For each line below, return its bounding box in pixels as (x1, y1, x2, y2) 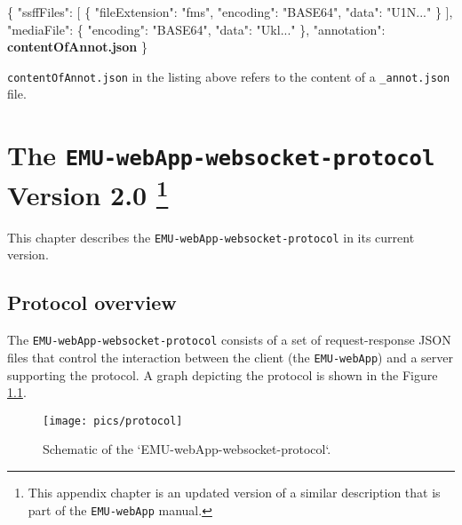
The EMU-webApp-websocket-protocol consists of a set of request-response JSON (7, 330, 451, 349)
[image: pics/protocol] (43, 414, 183, 427)
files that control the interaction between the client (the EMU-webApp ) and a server (7, 347, 453, 366)
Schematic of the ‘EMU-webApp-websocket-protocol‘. (43, 440, 331, 458)
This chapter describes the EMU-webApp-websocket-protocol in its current (7, 227, 415, 246)
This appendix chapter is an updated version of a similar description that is (28, 483, 441, 501)
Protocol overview (7, 289, 177, 316)
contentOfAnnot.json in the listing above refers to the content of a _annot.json (7, 67, 450, 85)
